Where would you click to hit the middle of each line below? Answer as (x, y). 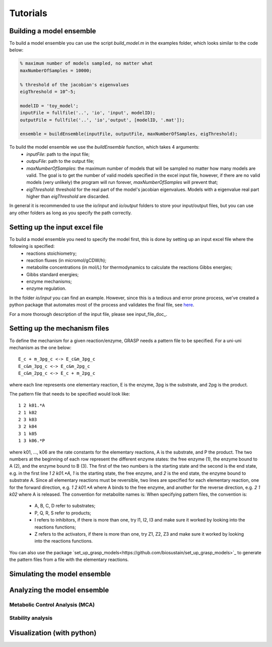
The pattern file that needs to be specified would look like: (70, 394)
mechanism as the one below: (40, 347)
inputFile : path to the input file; (58, 154)
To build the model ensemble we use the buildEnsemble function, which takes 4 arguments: (105, 147)
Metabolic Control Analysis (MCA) (52, 605)
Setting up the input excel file (56, 227)
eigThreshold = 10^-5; (48, 91)
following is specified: (32, 246)
